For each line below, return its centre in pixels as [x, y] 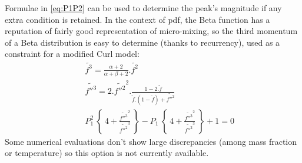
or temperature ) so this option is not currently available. [107, 153]
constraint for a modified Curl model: [72, 54]
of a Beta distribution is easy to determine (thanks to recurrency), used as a [142, 42]
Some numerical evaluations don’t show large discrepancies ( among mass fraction [151, 141]
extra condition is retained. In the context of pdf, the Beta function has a [137, 19]
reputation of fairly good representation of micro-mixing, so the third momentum [151, 31]
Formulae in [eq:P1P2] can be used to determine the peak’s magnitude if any [143, 8]
